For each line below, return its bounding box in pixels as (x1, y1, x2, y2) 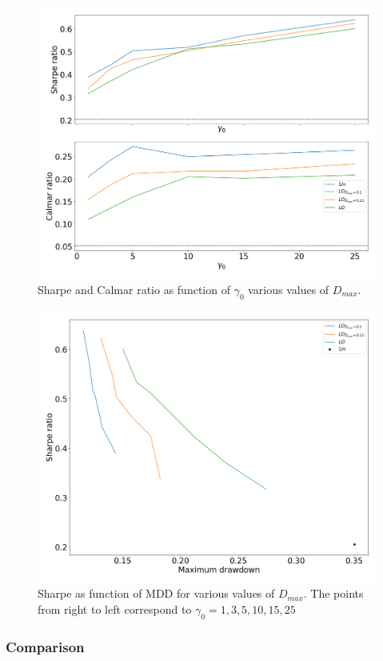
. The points (303, 585, 364, 602)
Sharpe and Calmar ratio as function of (38, 280, 230, 297)
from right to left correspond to (38, 600, 192, 617)
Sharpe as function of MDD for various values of (38, 585, 275, 602)
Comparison (6, 636, 85, 656)
